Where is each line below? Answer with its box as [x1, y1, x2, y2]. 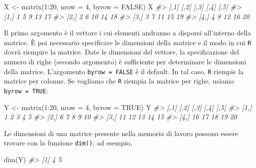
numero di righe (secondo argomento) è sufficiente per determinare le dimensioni [4, 56, 246, 67]
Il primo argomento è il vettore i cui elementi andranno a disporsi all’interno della [4, 28, 251, 38]
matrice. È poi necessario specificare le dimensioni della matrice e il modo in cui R [4, 37, 252, 47]
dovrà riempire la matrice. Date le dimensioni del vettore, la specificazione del [4, 47, 239, 57]
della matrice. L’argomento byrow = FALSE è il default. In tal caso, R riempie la [4, 66, 244, 76]
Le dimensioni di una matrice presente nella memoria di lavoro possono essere [4, 128, 238, 138]
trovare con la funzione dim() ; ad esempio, [4, 138, 132, 148]
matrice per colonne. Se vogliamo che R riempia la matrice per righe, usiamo [4, 76, 234, 86]
